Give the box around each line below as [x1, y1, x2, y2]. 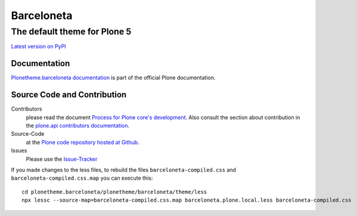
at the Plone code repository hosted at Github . [26, 139, 139, 146]
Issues [11, 147, 27, 154]
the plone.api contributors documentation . [26, 122, 130, 129]
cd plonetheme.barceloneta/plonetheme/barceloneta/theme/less [21, 188, 207, 195]
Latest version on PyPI [11, 43, 66, 50]
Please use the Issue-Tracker [26, 155, 98, 162]
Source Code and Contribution [11, 90, 127, 100]
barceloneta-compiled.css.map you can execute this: [11, 174, 153, 181]
